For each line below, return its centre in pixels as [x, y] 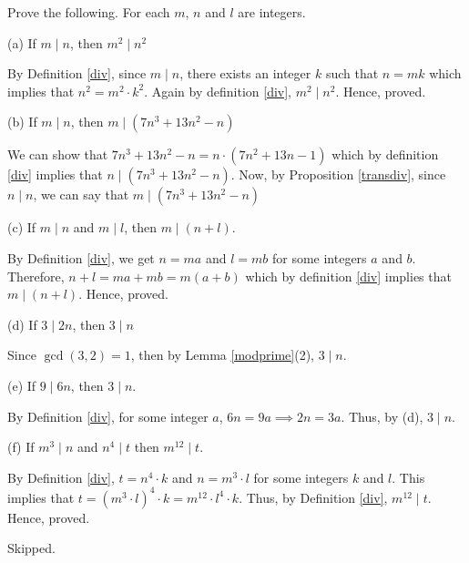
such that [352, 73]
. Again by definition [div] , [218, 91]
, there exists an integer [245, 73]
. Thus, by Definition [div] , [313, 497]
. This [408, 477]
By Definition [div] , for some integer [108, 416]
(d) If [22, 324]
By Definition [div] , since [77, 73]
